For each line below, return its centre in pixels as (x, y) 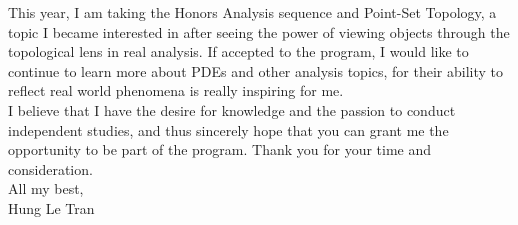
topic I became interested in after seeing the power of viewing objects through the (259, 31)
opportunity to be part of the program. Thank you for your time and (220, 149)
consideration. (50, 168)
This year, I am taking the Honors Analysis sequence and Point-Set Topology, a (252, 12)
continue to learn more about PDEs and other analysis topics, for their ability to (256, 70)
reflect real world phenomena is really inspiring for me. (176, 90)
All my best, (46, 188)
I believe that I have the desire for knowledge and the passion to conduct (232, 109)
